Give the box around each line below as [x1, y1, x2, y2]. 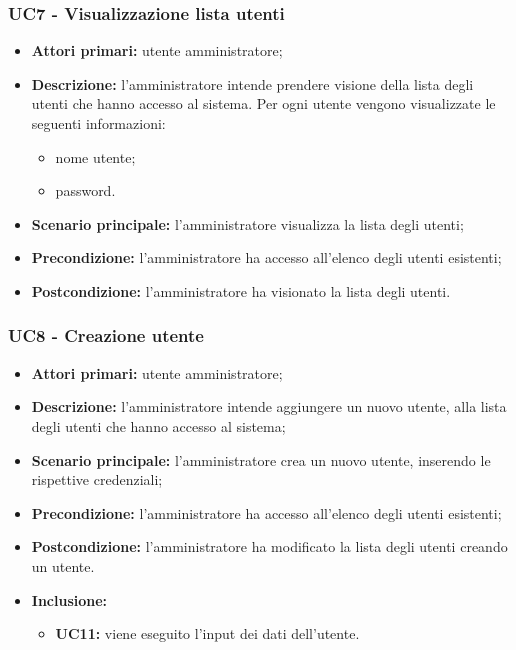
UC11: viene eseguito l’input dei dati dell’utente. [55, 623, 360, 644]
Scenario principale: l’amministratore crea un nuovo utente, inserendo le [31, 449, 491, 470]
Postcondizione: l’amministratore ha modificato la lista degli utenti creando [31, 536, 508, 557]
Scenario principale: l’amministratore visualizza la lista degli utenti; [31, 213, 464, 234]
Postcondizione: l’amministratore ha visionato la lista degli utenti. [31, 280, 451, 301]
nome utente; [55, 146, 136, 167]
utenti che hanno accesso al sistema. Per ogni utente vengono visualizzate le [31, 93, 496, 114]
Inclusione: [31, 589, 108, 610]
